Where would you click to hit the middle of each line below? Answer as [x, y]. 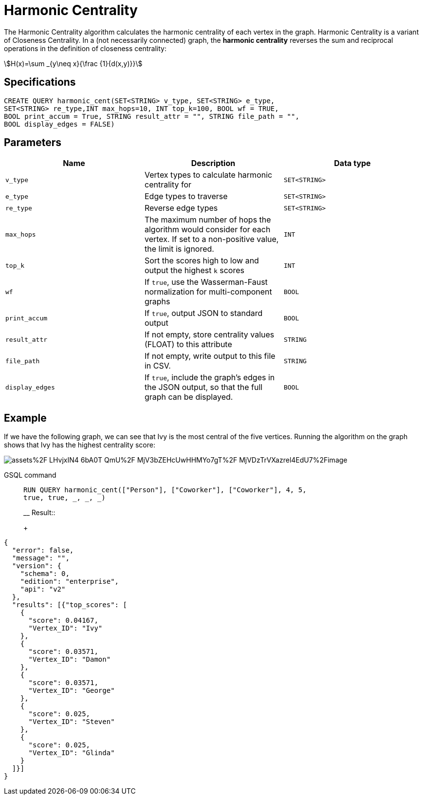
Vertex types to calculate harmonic [208, 175]
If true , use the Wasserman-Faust [206, 282]
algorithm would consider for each [207, 230]
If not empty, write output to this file [210, 356]
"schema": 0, [45, 574]
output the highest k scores [194, 270]
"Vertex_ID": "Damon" [70, 660]
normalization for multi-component [208, 292]
